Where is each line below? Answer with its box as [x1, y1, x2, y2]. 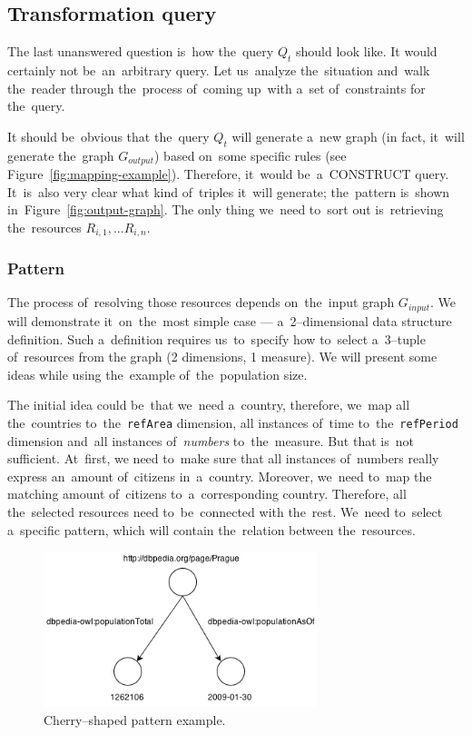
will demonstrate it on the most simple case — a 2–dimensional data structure [7, 311, 452, 330]
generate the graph [7, 145, 114, 164]
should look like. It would [295, 42, 438, 61]
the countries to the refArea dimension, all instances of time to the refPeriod [7, 412, 458, 432]
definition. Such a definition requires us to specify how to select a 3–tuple [7, 329, 426, 348]
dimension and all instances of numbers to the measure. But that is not [7, 431, 414, 450]
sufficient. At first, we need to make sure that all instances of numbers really [7, 449, 439, 468]
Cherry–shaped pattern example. [44, 710, 226, 729]
